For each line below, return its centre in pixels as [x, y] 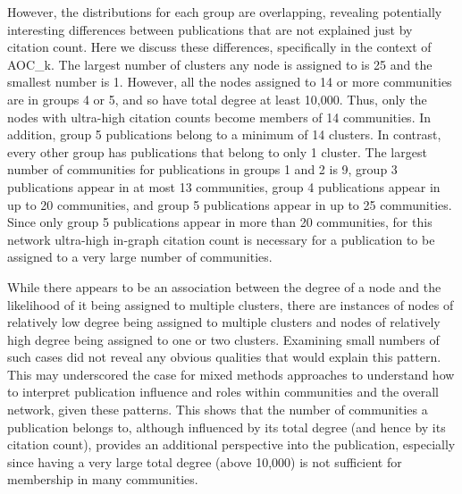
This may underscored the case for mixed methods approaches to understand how [231, 374]
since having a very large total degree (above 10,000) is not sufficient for [205, 461]
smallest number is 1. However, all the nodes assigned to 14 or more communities [230, 82]
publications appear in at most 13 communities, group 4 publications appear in [224, 186]
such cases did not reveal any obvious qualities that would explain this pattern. [224, 357]
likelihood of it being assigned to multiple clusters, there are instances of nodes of [231, 304]
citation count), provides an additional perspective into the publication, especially [231, 444]
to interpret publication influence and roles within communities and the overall [223, 392]
